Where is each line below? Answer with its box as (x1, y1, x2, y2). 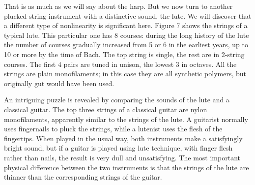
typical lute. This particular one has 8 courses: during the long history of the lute (4, 30, 249, 40)
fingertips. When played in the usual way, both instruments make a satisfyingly (4, 133, 243, 143)
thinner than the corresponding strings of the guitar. (4, 172, 162, 182)
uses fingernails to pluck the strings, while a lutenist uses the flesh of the (4, 123, 223, 134)
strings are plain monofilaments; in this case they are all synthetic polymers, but (4, 68, 247, 79)
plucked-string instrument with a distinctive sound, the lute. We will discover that (4, 10, 252, 21)
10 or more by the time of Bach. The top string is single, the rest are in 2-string (4, 49, 245, 59)
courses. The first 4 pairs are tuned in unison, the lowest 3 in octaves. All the (4, 59, 237, 69)
